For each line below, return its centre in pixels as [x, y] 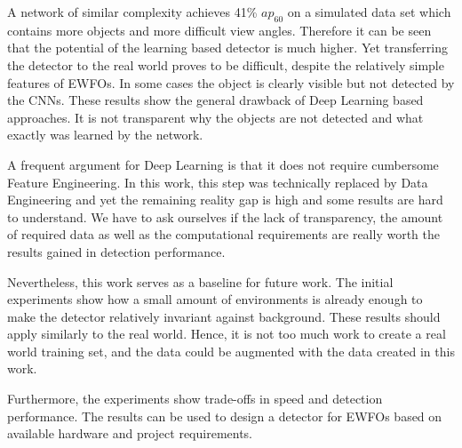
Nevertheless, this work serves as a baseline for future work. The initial [200, 281]
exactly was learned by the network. [105, 135]
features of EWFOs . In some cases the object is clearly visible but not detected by [231, 82]
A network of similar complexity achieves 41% [132, 12]
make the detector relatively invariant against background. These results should [224, 316]
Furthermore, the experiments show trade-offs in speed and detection [195, 399]
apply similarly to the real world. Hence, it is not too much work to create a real [227, 334]
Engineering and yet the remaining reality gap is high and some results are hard [225, 200]
